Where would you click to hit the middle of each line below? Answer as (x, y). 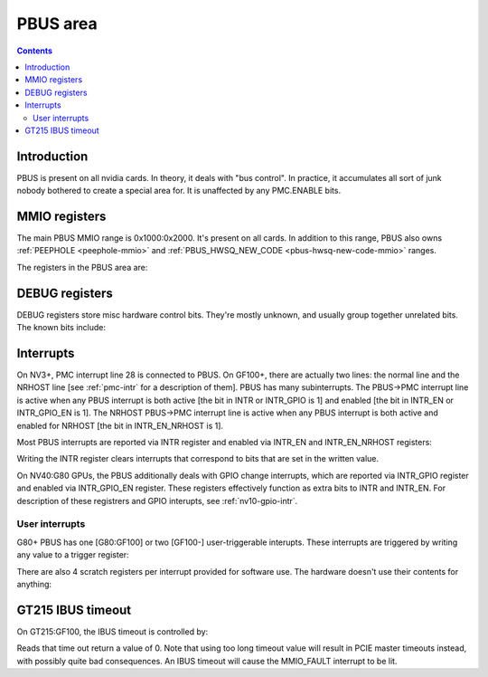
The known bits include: (61, 328)
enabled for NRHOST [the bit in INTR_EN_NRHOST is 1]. (120, 425)
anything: (34, 584)
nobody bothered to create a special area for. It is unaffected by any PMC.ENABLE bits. (179, 191)
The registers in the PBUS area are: (82, 267)
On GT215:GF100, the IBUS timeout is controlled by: (113, 631)
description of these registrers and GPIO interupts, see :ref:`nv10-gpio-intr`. (157, 501)
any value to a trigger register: (73, 555)
